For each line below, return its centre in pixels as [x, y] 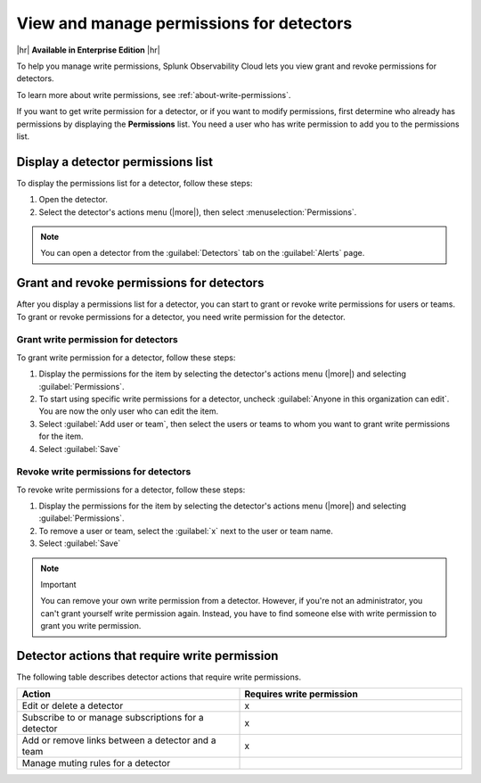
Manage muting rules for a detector [96, 763]
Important [58, 585]
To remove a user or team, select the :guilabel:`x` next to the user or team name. [186, 531]
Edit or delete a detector [73, 706]
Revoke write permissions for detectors [104, 472]
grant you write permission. [91, 626]
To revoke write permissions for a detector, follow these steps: [131, 490]
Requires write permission [301, 694]
